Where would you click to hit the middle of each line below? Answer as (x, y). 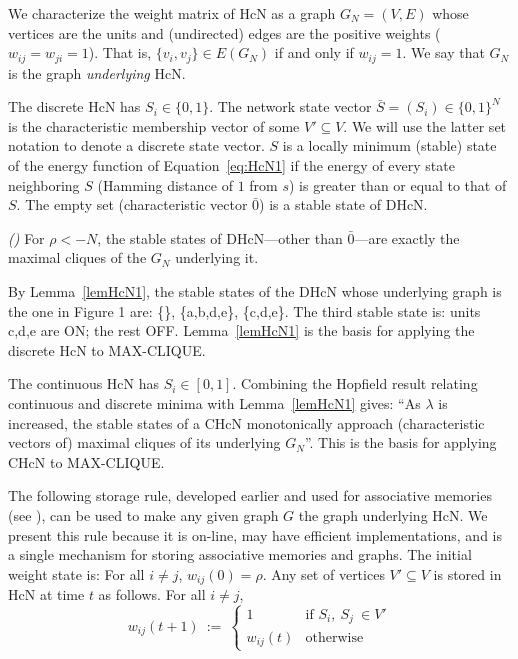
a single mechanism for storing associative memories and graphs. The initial (240, 554)
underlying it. (217, 257)
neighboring (44, 184)
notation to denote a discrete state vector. (136, 145)
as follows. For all (152, 594)
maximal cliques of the (77, 257)
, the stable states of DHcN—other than (220, 237)
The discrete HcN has (74, 106)
